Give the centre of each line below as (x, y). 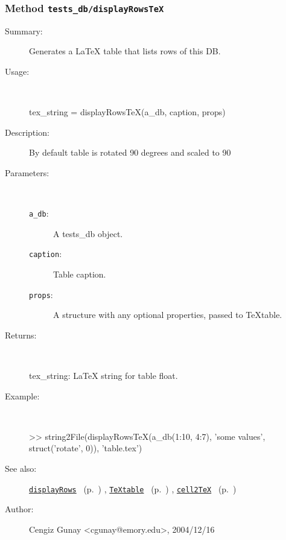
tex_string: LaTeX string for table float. (103, 376)
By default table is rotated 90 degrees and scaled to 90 (130, 152)
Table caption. (80, 274)
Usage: (17, 71)
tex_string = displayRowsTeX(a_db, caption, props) (127, 112)
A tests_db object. (88, 233)
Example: (22, 395)
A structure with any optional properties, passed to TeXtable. (168, 315)
